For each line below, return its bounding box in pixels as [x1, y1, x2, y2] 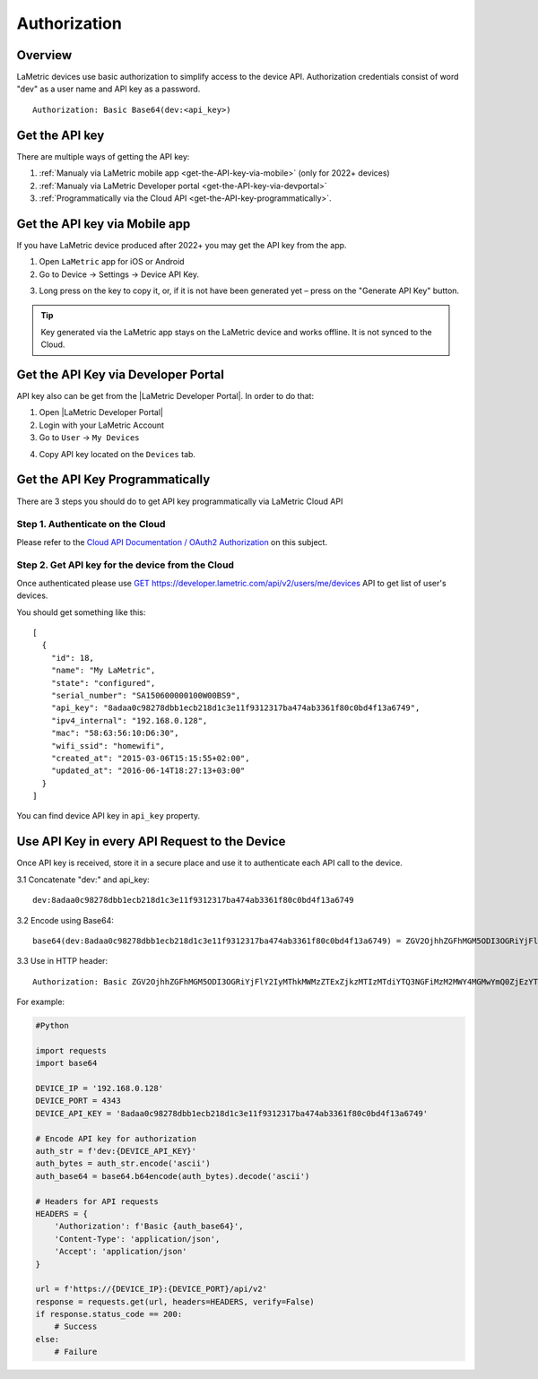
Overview [16, 48, 73, 63]
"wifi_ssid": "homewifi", [50, 741, 166, 750]
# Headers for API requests [35, 1196, 159, 1206]
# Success [54, 1322, 98, 1331]
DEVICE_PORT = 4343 [35, 1096, 121, 1106]
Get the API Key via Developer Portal [16, 367, 224, 382]
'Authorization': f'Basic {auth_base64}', [54, 1221, 244, 1232]
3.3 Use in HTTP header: [16, 956, 108, 967]
